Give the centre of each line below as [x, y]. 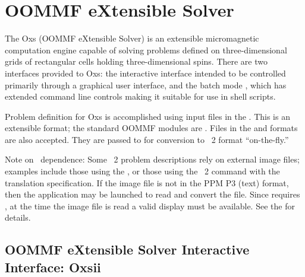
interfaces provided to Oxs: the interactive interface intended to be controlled [145, 73]
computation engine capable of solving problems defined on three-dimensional [146, 50]
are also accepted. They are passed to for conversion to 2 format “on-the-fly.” [147, 139]
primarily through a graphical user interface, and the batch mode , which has [146, 85]
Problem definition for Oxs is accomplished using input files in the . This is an [147, 116]
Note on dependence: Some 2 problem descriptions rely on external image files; [152, 159]
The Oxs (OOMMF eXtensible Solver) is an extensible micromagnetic [132, 38]
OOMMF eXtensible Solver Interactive [127, 249]
